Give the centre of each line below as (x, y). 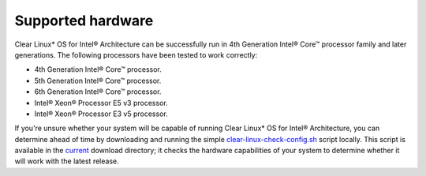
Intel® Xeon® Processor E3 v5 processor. (101, 114)
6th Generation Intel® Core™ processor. (98, 92)
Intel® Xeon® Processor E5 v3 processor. (101, 103)
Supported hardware (84, 21)
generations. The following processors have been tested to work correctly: (136, 54)
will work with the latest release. (67, 161)
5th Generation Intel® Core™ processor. (98, 81)
